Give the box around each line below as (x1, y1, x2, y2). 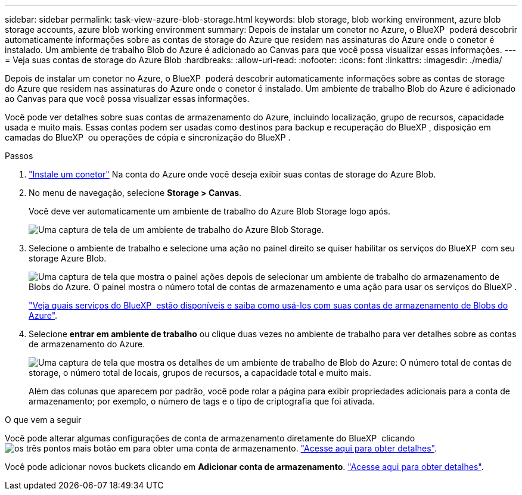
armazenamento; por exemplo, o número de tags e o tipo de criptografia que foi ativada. (29, 396, 375, 406)
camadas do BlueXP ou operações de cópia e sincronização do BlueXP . (5, 132, 291, 142)
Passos (5, 151, 33, 161)
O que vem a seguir (5, 415, 82, 425)
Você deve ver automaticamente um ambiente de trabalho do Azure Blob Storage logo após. (29, 206, 391, 216)
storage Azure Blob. (29, 253, 107, 263)
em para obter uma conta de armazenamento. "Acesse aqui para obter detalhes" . (118, 443, 437, 453)
